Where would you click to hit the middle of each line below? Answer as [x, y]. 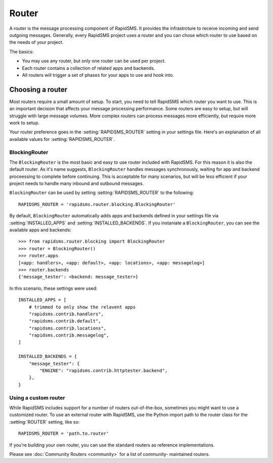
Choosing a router [38, 89]
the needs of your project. [36, 42]
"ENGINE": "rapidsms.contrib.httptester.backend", [104, 371]
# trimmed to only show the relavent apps [82, 307]
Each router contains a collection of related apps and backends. [88, 68]
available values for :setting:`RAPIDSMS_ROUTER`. [62, 139]
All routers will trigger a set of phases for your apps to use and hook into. [98, 75]
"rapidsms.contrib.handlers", [66, 314]
